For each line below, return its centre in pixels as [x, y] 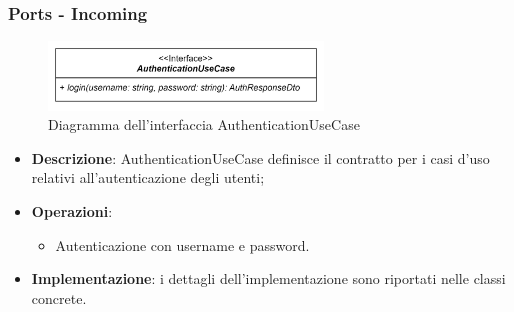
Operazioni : [72, 211]
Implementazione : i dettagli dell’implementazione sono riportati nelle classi [268, 278]
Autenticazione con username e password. [182, 244]
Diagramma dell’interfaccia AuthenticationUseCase [204, 124]
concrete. [59, 297]
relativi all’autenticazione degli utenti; [148, 177]
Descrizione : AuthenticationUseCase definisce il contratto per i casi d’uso [260, 157]
